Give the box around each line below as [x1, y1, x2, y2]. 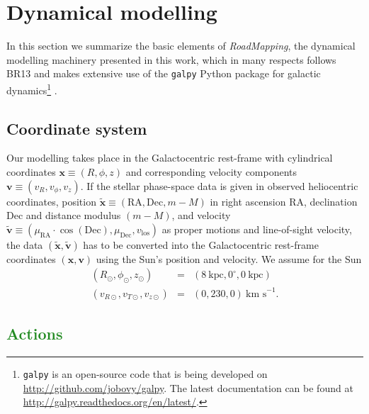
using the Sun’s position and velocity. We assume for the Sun [96, 251, 362, 266]
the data [6, 237, 43, 252]
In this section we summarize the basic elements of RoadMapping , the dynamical [6, 38, 356, 53]
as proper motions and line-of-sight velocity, [161, 221, 352, 236]
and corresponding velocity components [125, 164, 297, 179]
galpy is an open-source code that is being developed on [23, 367, 268, 381]
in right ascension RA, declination [210, 194, 358, 208]
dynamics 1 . [6, 80, 57, 97]
